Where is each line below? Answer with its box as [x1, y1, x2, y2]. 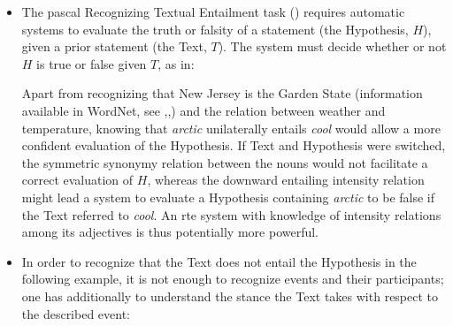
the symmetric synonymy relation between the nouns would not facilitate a [21, 153, 428, 171]
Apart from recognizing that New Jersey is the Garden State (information [21, 84, 423, 102]
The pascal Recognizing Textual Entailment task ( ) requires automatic [21, 3, 405, 20]
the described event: [21, 304, 131, 322]
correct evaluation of [21, 171, 134, 189]
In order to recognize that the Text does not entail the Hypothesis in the [21, 252, 417, 270]
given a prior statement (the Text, [21, 37, 207, 56]
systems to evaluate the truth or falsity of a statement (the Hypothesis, [21, 19, 409, 38]
